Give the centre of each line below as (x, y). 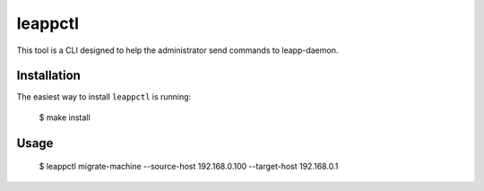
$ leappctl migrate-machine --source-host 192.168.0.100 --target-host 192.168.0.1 (189, 167)
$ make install (65, 117)
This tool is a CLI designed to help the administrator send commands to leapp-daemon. (177, 50)
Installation (48, 76)
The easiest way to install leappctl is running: (104, 97)
